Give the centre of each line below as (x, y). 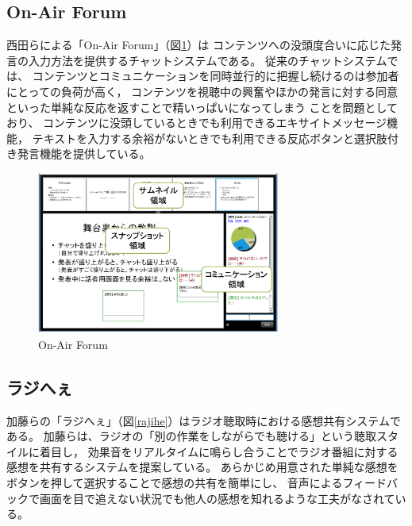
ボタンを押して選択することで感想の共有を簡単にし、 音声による (175, 482)
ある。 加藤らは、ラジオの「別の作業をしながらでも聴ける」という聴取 (191, 436)
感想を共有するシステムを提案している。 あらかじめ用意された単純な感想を (202, 467)
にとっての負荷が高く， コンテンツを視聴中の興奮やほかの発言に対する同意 (202, 91)
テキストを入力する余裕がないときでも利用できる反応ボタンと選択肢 (210, 138)
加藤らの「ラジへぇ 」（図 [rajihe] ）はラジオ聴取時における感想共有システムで (204, 420)
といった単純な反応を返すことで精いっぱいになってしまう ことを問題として (202, 107)
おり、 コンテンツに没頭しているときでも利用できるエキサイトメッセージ (197, 123)
